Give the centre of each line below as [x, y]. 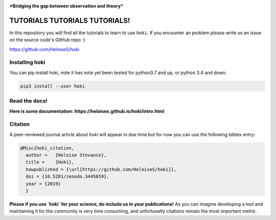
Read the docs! [29, 101]
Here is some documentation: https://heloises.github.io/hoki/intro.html [87, 111]
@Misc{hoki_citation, [47, 148]
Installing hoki [27, 62]
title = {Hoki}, [50, 162]
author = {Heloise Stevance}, [66, 155]
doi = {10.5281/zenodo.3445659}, [67, 177]
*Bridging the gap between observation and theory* [66, 6]
